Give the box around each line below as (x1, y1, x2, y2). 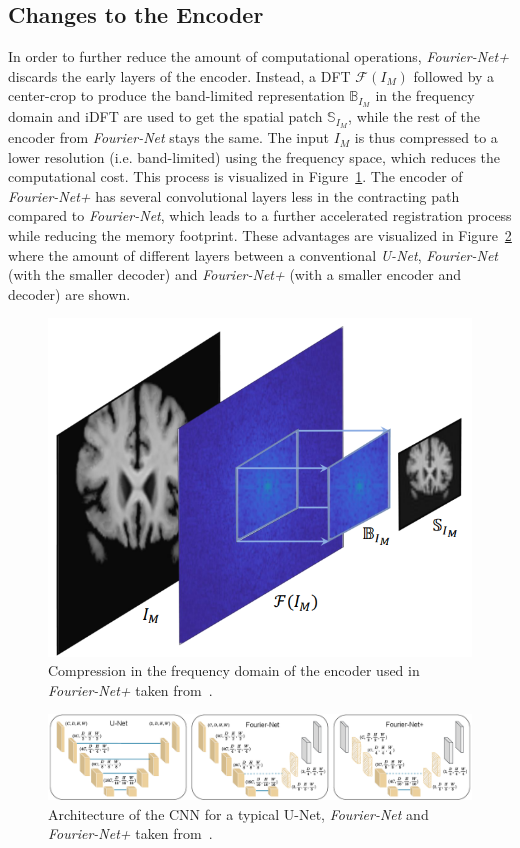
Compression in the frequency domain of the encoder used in (48, 660, 420, 681)
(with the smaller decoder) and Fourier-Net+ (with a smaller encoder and (8, 264, 462, 285)
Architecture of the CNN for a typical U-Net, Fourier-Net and (48, 803, 429, 824)
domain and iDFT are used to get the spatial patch (8, 106, 323, 127)
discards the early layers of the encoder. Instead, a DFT (8, 65, 351, 86)
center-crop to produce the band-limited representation (8, 85, 345, 106)
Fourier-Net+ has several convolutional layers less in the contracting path (8, 185, 460, 206)
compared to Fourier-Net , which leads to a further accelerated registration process (8, 205, 512, 226)
